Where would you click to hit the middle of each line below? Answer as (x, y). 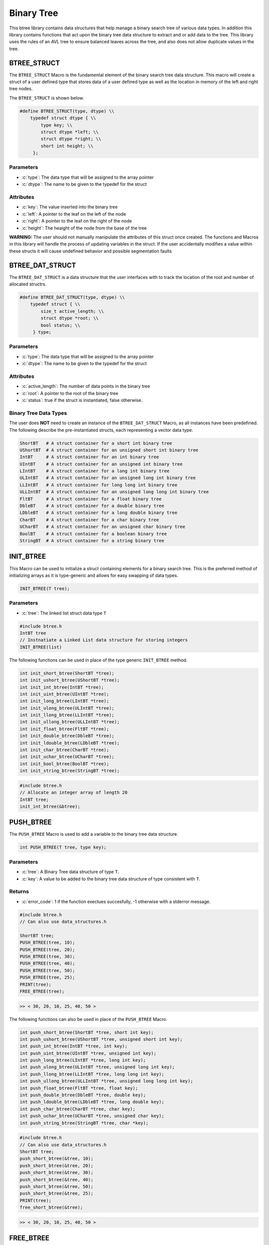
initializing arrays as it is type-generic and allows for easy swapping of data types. (94, 575)
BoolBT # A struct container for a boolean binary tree (93, 534)
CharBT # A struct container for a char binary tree (89, 520)
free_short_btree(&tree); (51, 1207)
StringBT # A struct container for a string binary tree (92, 541)
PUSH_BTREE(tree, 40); (47, 963)
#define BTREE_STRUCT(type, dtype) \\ (67, 111)
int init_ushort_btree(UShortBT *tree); (69, 680)
